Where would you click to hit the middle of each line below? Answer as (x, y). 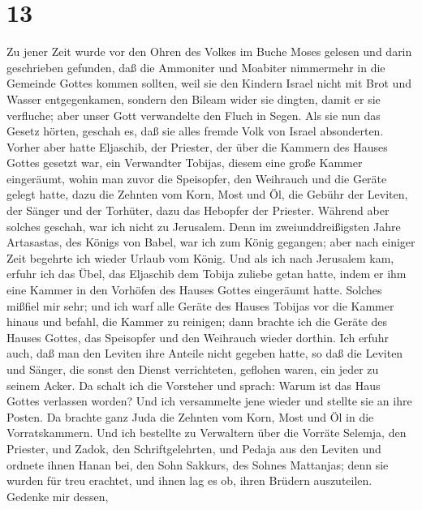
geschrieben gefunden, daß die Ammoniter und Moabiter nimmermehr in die (196, 67)
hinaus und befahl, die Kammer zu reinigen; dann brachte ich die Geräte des (197, 321)
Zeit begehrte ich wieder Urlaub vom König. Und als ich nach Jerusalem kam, (200, 257)
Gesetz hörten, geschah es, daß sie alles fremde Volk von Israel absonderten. (195, 131)
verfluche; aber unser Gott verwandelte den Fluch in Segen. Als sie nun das (194, 115)
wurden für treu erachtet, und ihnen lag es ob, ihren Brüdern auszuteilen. (189, 480)
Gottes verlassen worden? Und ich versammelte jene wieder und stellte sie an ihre (209, 401)
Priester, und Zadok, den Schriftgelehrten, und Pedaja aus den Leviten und (194, 448)
